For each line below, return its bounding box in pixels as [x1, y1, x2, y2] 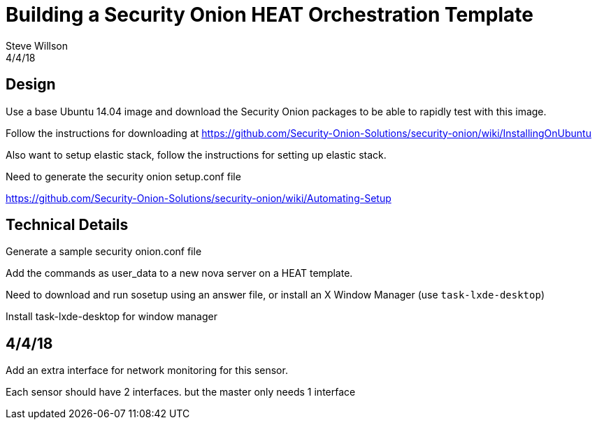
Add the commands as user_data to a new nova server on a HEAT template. [6, 267, 353, 280]
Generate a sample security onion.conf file [6, 245, 202, 258]
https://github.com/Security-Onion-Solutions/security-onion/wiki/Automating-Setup [6, 192, 391, 204]
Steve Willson [6, 39, 69, 52]
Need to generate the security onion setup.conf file [6, 170, 241, 182]
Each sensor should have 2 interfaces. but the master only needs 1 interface [6, 386, 356, 398]
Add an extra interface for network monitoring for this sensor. [6, 364, 288, 377]
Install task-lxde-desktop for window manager [6, 310, 217, 323]
